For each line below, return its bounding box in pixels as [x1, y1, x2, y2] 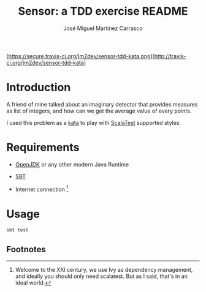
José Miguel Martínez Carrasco [63, 24, 143, 32]
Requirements [6, 141, 80, 154]
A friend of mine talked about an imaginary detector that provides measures [6, 100, 198, 108]
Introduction [6, 81, 71, 94]
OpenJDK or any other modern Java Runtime [15, 160, 129, 168]
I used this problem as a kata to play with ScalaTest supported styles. [6, 119, 181, 126]
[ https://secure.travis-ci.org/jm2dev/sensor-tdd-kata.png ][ [6, 52, 155, 59]
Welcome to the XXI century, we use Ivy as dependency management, [15, 266, 193, 274]
